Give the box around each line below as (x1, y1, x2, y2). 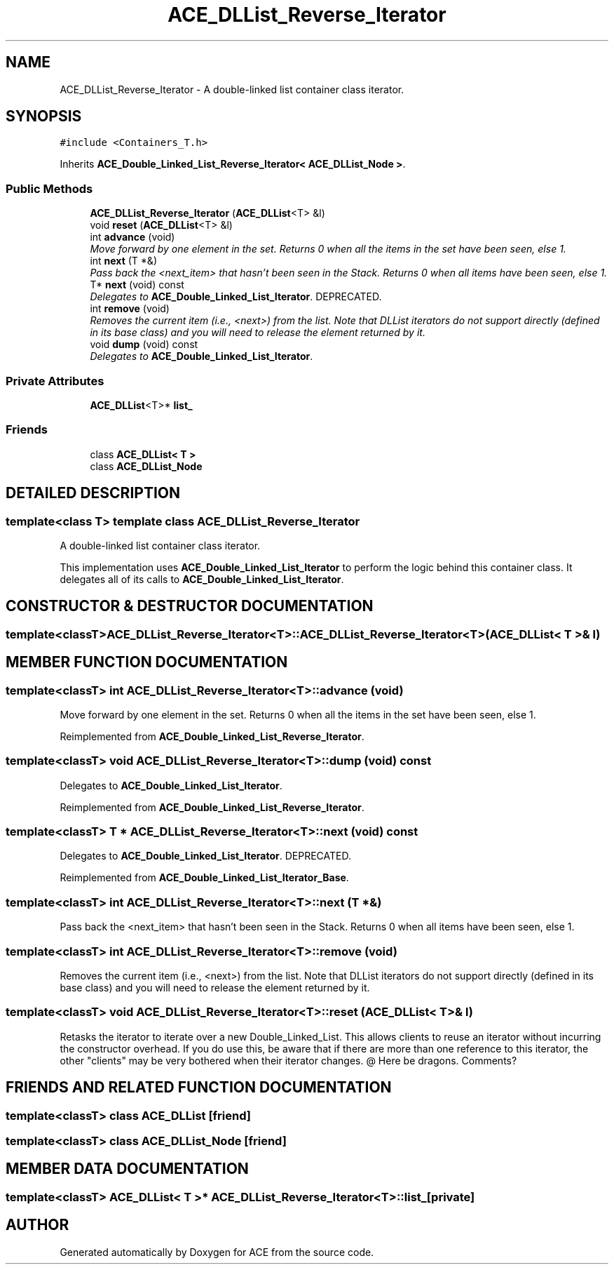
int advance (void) (90, 231, 175, 243)
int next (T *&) (90, 255, 157, 267)
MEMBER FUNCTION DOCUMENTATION (6, 653, 288, 671)
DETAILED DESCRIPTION (6, 484, 181, 502)
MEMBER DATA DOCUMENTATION (6, 1160, 249, 1178)
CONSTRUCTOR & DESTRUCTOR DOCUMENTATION (6, 597, 374, 615)
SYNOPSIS (6, 107, 82, 126)
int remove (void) (90, 302, 170, 315)
